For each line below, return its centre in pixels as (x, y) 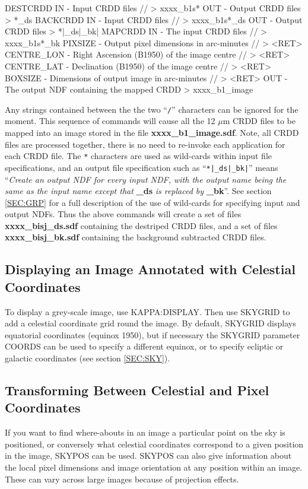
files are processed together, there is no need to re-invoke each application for (145, 144)
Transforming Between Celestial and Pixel (137, 390)
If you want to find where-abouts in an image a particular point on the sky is (145, 432)
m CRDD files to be (259, 121)
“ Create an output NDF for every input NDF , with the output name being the (146, 179)
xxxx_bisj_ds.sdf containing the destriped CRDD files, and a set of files (141, 225)
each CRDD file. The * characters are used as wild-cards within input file (138, 156)
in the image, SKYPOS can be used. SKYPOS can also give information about (148, 455)
